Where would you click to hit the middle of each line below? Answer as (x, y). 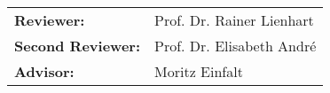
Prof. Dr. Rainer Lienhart (234, 20)
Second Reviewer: (78, 46)
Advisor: (44, 71)
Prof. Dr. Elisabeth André (236, 46)
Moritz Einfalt (199, 71)
